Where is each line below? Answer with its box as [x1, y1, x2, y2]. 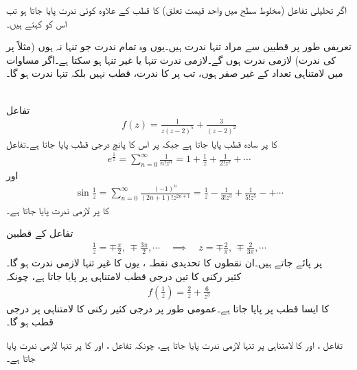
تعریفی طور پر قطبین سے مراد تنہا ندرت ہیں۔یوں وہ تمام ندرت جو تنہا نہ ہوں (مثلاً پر [6, 39, 352, 54]
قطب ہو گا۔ [6, 314, 54, 329]
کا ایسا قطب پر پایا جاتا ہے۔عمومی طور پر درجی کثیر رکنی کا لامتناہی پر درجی [6, 301, 330, 315]
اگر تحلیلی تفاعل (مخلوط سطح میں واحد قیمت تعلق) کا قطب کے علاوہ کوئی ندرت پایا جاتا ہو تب [6, 3, 347, 16]
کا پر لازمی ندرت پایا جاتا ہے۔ [6, 203, 109, 217]
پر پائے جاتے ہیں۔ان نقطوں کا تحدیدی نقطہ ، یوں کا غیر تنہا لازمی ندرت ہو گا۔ [6, 255, 323, 270]
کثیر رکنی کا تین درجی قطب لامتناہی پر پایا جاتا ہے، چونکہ [6, 268, 242, 283]
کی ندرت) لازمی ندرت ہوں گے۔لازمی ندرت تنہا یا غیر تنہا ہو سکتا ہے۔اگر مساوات [6, 52, 336, 67]
